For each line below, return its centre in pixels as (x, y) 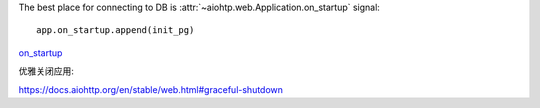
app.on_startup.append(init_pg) (115, 30)
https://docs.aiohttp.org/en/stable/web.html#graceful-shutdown (151, 89)
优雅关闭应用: (46, 71)
